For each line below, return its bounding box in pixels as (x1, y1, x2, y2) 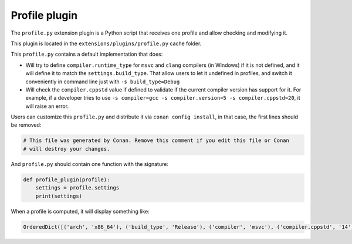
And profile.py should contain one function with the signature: (11, 160, 168, 167)
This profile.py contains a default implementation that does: (11, 50, 163, 58)
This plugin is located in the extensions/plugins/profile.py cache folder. (11, 40, 202, 47)
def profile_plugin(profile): (23, 176, 110, 183)
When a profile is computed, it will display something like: (11, 208, 150, 215)
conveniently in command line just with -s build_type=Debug (25, 78, 180, 85)
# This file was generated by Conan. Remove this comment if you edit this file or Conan (23, 137, 290, 144)
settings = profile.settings (35, 185, 120, 191)
